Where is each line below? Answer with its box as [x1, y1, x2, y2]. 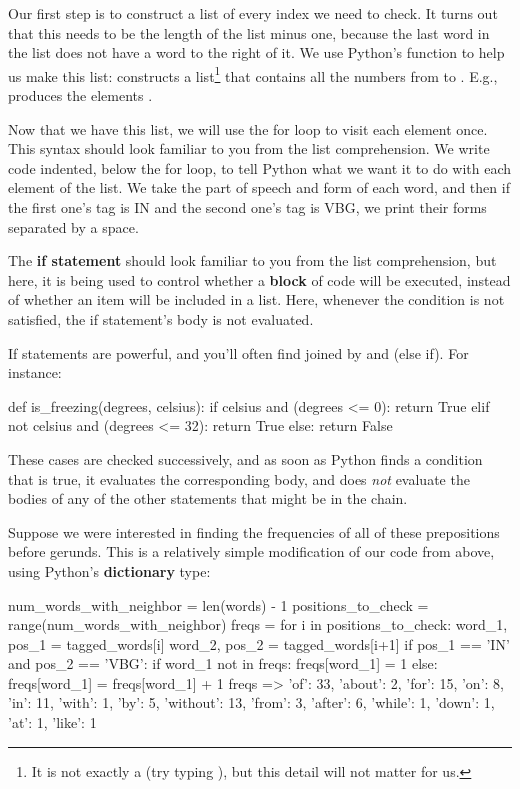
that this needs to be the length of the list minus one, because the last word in [8, 22, 490, 43]
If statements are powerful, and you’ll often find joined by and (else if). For [8, 342, 469, 363]
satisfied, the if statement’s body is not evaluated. [8, 308, 314, 329]
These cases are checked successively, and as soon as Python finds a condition [8, 448, 483, 469]
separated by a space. [8, 216, 139, 237]
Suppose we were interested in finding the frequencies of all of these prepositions [8, 521, 500, 542]
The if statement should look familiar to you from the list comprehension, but [8, 250, 497, 271]
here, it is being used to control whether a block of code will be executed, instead [8, 269, 511, 290]
